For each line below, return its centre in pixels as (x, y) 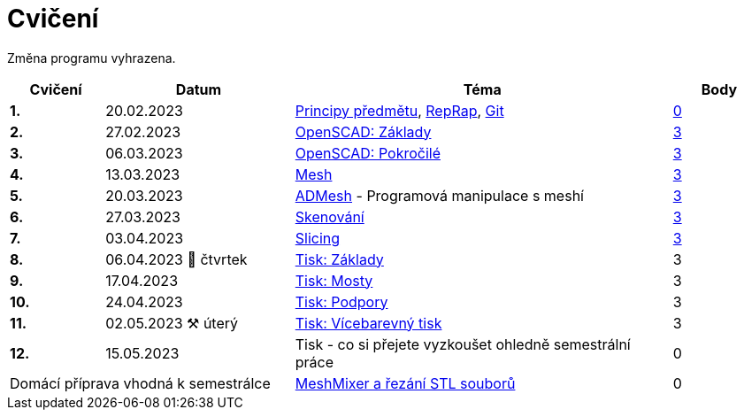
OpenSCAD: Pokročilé (368, 153)
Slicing (318, 238)
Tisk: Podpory (341, 301)
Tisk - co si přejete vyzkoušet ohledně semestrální (463, 344)
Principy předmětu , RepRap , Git (399, 110)
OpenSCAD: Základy (363, 131)
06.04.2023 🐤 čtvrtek (176, 259)
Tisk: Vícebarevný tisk (368, 323)
